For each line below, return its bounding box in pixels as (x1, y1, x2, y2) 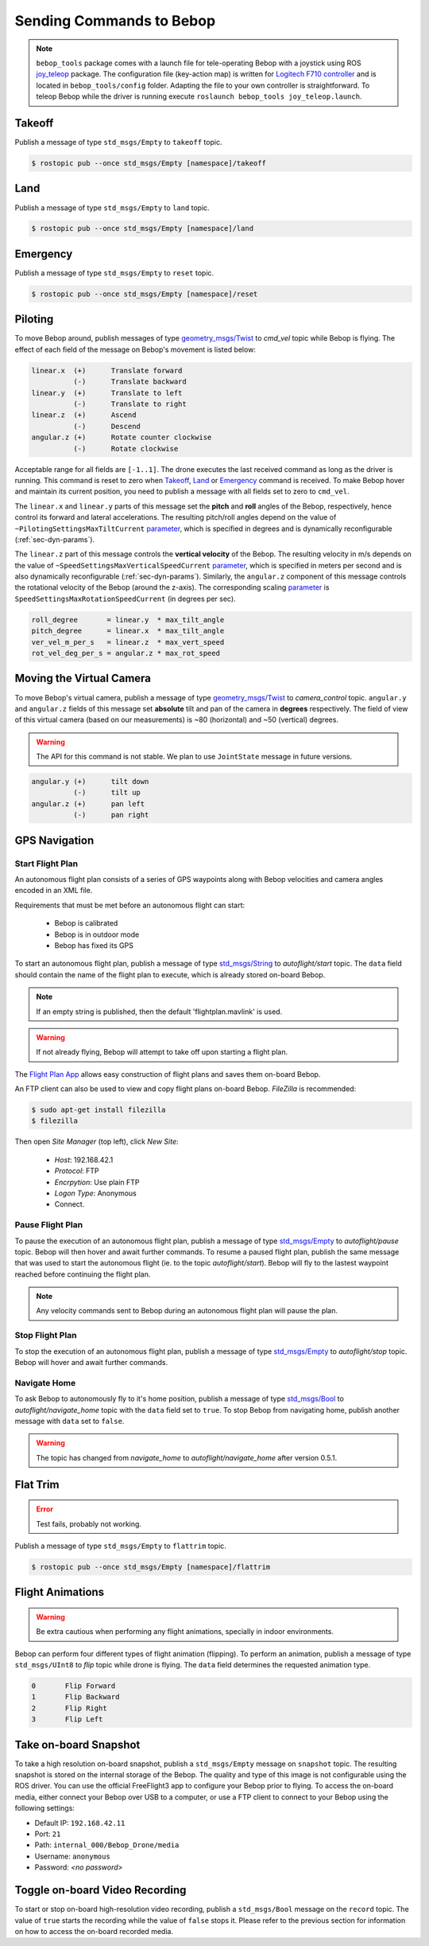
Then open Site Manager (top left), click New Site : (14, 1137, 179, 1146)
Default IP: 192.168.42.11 (34, 1818, 126, 1827)
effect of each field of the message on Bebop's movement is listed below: (14, 345, 256, 354)
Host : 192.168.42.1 (54, 1155, 114, 1164)
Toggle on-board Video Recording (14, 1883, 187, 1897)
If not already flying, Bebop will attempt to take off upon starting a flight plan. (36, 1047, 288, 1057)
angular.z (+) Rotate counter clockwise (31, 433, 212, 442)
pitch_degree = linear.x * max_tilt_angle (31, 626, 225, 636)
